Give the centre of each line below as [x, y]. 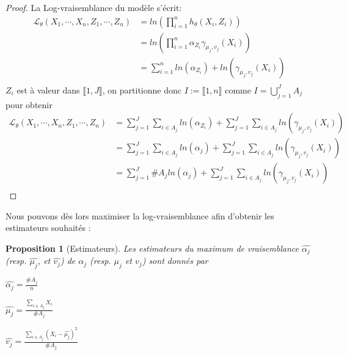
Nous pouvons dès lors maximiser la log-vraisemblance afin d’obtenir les [140, 215]
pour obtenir [29, 104]
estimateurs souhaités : [48, 228]
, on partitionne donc [142, 90]
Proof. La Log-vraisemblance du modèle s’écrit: [94, 7]
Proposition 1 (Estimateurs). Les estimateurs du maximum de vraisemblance [152, 248]
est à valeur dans [48, 90]
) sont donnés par [175, 261]
